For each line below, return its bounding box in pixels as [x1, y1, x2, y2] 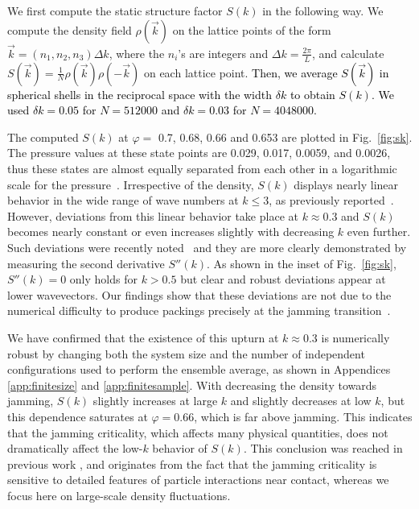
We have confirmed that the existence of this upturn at [7, 329, 279, 346]
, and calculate [311, 44, 384, 61]
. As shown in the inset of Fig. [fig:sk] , [207, 254, 396, 271]
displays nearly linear [294, 176, 399, 192]
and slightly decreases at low [230, 392, 372, 409]
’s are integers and [178, 44, 269, 61]
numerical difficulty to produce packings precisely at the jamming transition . [7, 302, 391, 319]
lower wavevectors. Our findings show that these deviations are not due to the [7, 286, 392, 303]
